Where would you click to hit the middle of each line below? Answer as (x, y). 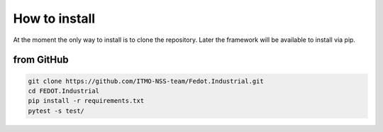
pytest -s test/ (56, 111)
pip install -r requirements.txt (86, 101)
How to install (54, 18)
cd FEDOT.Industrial (63, 91)
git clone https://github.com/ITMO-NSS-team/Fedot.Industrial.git (146, 81)
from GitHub (41, 60)
